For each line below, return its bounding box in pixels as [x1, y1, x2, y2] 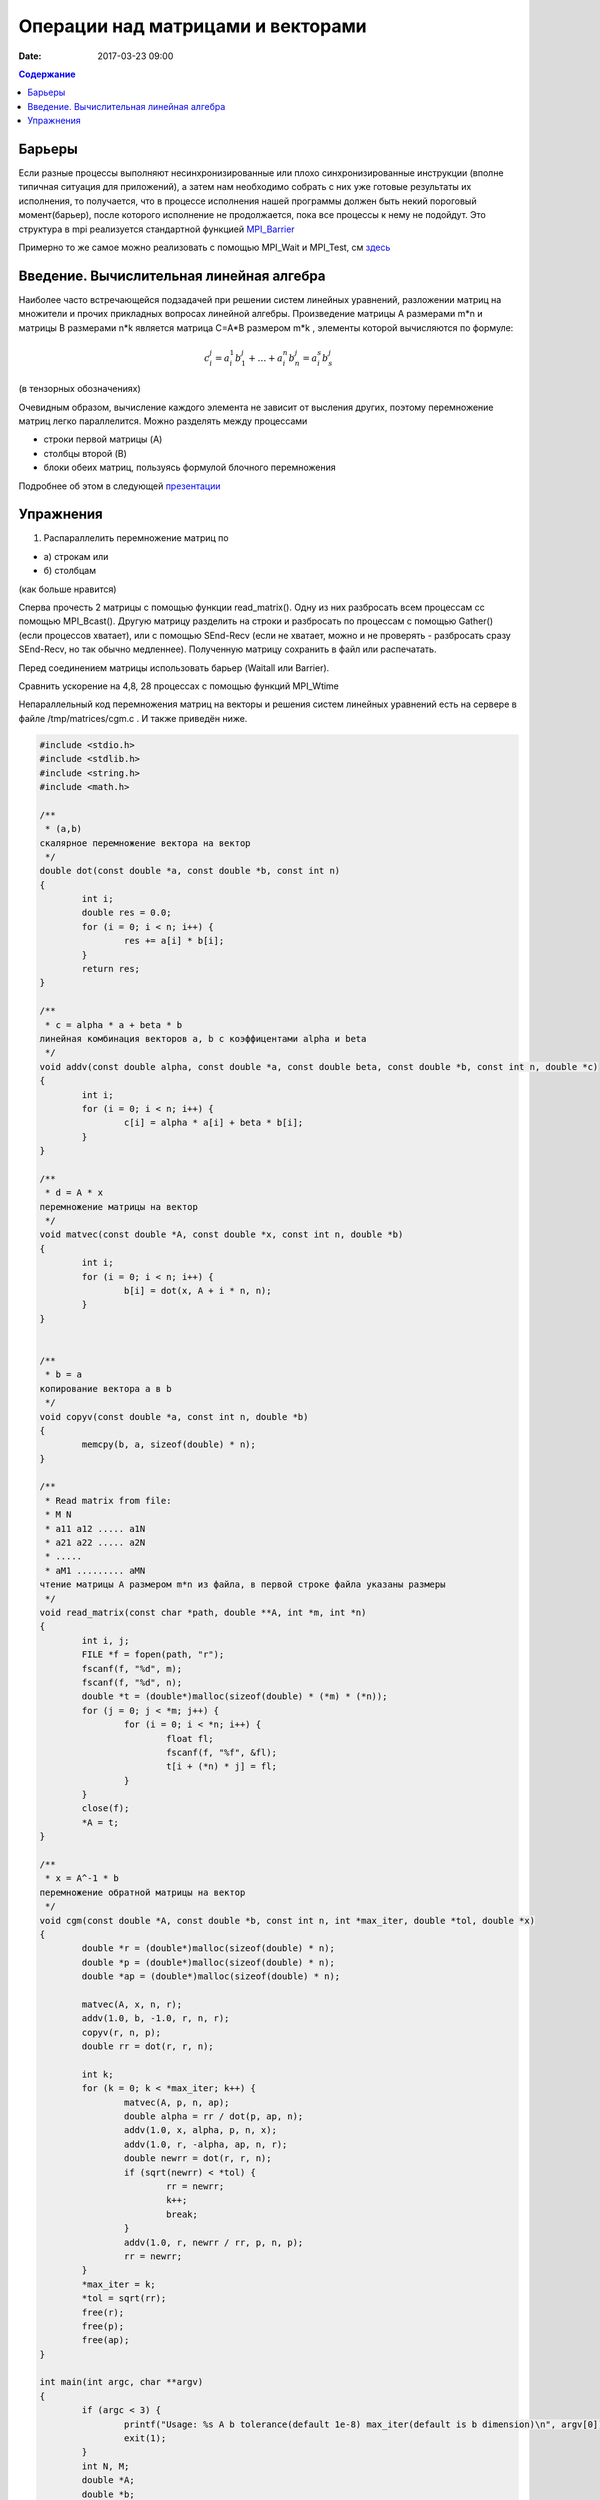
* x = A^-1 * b [45, 1873, 120, 1884]
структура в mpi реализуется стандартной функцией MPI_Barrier [18, 223, 295, 235]
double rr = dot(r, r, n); [81, 2041, 214, 2052]
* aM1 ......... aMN [45, 1565, 146, 1576]
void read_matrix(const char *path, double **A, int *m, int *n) [39, 1606, 367, 1618]
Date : [18, 50, 42, 62]
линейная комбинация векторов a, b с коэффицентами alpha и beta [39, 1033, 367, 1044]
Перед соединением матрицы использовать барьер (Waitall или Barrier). [18, 661, 330, 674]
